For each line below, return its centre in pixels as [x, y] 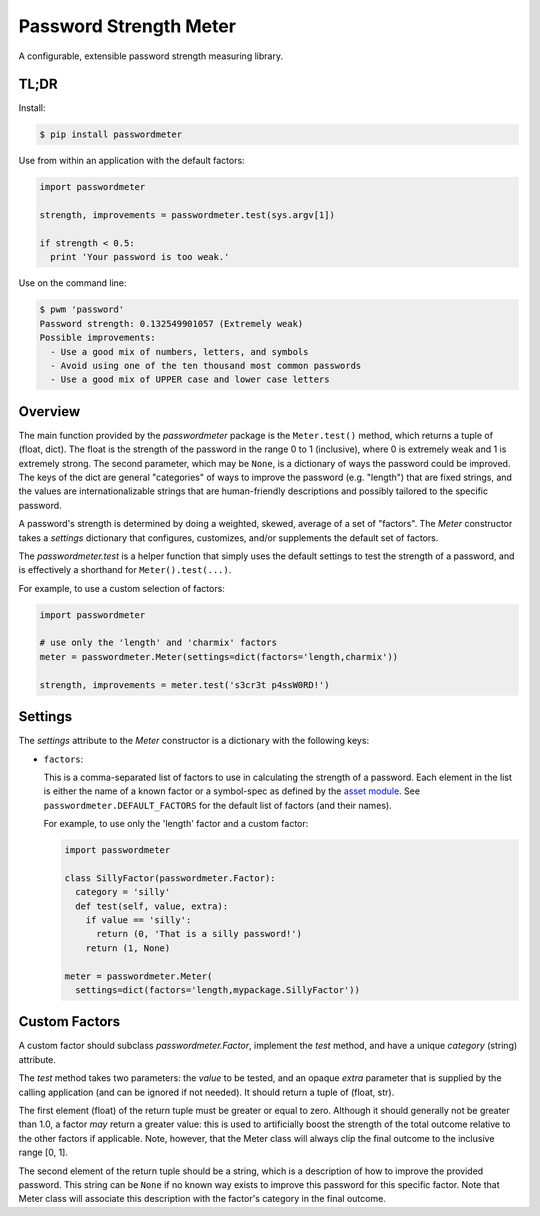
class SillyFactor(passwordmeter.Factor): [170, 878]
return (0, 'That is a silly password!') [199, 934]
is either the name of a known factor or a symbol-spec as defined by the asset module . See [231, 791]
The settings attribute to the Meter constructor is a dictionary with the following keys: [194, 741]
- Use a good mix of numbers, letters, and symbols [179, 351]
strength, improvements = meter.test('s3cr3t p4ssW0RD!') [184, 684]
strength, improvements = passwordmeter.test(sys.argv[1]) [187, 215]
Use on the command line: [72, 283]
